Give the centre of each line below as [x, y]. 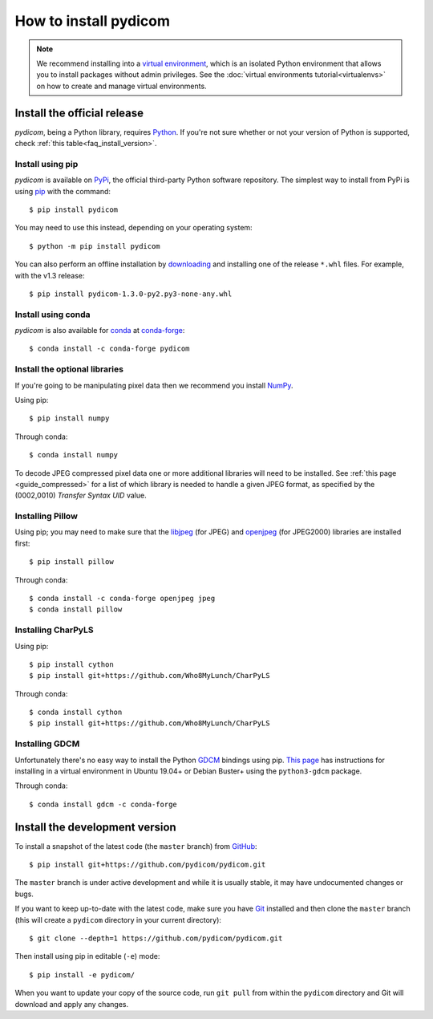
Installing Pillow [46, 516]
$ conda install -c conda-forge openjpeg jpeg [122, 598]
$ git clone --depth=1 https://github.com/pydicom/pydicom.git [156, 938]
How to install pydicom [93, 21]
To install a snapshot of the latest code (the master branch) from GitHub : [136, 846]
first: [22, 543]
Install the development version [95, 827]
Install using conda [53, 315]
